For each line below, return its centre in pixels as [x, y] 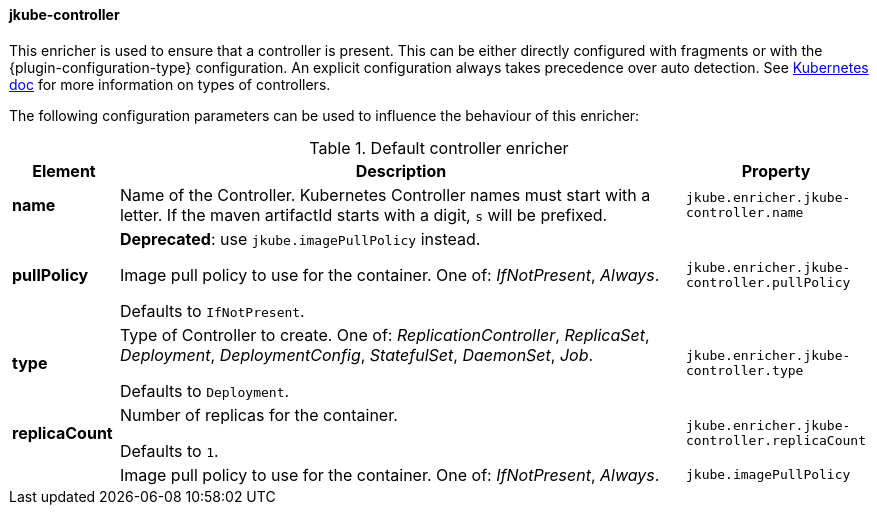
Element [64, 170]
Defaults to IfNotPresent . [212, 310]
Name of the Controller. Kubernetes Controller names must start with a [385, 194]
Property [776, 170]
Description [401, 170]
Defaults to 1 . [169, 450]
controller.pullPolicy [768, 282]
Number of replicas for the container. [258, 414]
